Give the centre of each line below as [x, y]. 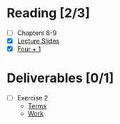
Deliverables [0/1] [60, 78]
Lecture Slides [38, 41]
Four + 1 [29, 49]
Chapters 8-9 [37, 33]
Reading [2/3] [48, 13]
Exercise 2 [32, 98]
